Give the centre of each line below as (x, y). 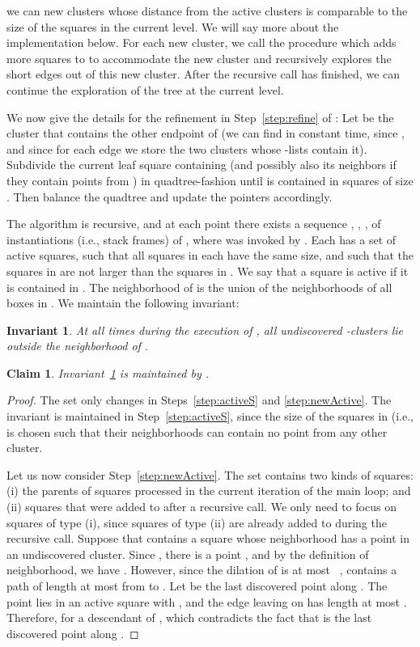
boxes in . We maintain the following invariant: (123, 303)
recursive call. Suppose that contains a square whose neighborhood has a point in (208, 538)
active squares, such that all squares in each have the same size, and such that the (210, 255)
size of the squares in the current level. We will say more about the (173, 26)
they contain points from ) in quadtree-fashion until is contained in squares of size (210, 180)
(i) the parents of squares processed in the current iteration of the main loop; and (209, 491)
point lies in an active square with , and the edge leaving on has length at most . (207, 601)
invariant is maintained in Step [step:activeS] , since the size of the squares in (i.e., (210, 416)
